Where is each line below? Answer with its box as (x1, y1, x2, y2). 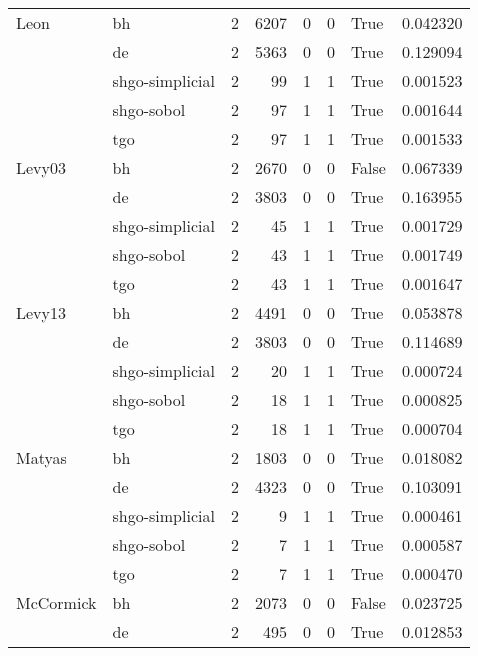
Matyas (16, 446, 67, 469)
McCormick (16, 591, 97, 614)
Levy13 (16, 301, 67, 324)
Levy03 (16, 156, 67, 179)
